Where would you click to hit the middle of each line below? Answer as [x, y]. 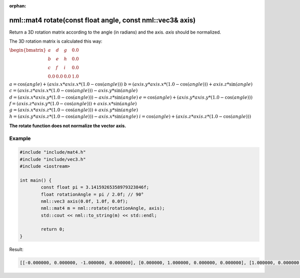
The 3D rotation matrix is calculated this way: [56, 41]
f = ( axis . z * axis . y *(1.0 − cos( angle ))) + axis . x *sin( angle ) [73, 104]
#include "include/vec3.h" [53, 159]
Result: [16, 249]
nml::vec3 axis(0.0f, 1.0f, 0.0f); [84, 201]
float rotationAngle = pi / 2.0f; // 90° [92, 194]
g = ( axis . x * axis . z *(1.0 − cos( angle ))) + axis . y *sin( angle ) [74, 110]
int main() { [36, 180]
